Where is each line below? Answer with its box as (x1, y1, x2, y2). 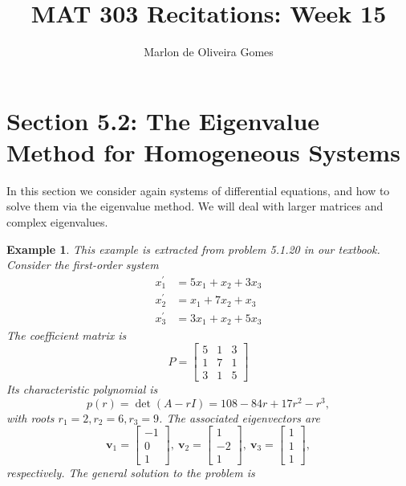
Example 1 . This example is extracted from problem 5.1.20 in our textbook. (6, 240, 380, 257)
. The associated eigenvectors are (159, 409, 320, 426)
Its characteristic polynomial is (6, 381, 158, 398)
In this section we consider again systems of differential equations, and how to (6, 182, 390, 198)
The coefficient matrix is (6, 326, 127, 343)
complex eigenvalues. (6, 214, 108, 231)
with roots (6, 409, 55, 426)
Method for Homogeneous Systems (6, 135, 400, 168)
